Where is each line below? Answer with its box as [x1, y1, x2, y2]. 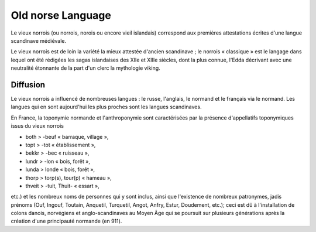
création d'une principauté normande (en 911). [11, 217, 122, 225]
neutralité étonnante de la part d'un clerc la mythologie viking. [11, 64, 160, 71]
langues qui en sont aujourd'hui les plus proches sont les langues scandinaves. [11, 103, 202, 111]
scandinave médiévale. [11, 37, 67, 44]
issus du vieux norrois [11, 122, 64, 129]
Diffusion [11, 80, 46, 90]
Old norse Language [11, 9, 111, 22]
